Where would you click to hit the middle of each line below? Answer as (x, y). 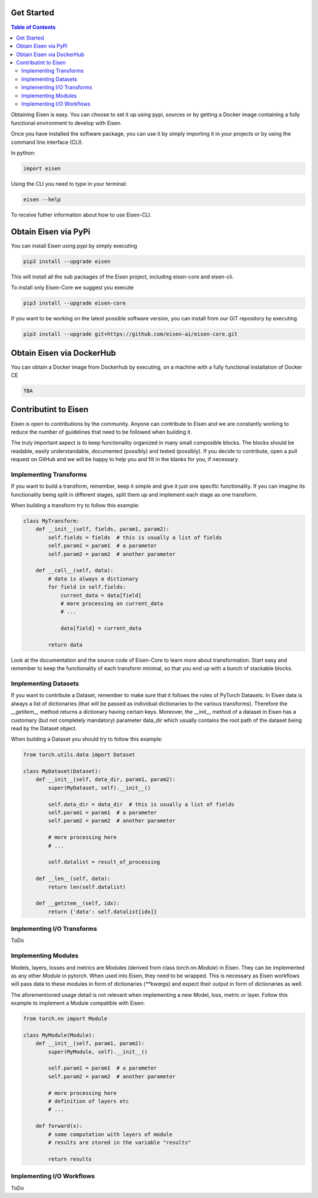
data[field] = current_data (101, 628)
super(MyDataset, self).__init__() (100, 788)
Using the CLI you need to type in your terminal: (69, 183)
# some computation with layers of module (110, 1134)
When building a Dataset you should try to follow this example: (87, 739)
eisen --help (42, 199)
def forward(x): (59, 1126)
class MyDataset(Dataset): (62, 772)
